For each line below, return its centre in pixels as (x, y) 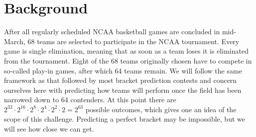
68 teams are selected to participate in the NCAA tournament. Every (133, 41)
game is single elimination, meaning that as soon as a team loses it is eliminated (126, 51)
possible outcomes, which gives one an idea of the (161, 109)
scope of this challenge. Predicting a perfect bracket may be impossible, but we (125, 119)
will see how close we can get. (49, 129)
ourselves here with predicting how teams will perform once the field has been (123, 90)
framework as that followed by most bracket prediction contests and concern (121, 80)
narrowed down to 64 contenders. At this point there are (90, 100)
